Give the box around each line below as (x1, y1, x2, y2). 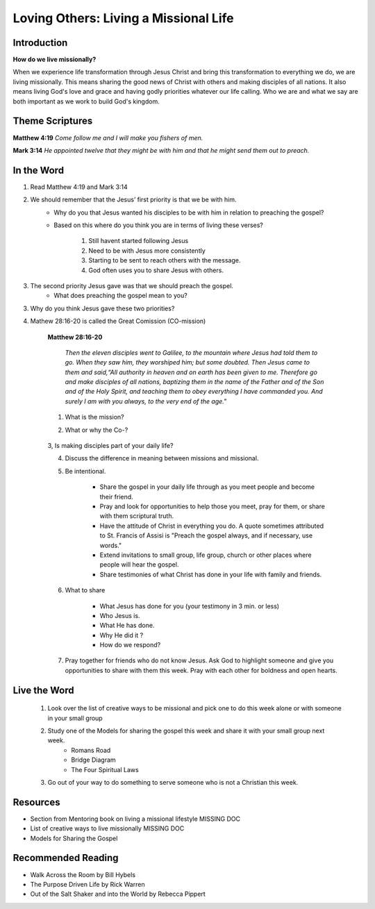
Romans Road (71, 746, 111, 754)
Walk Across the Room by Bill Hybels (30, 870, 135, 878)
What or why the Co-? (65, 426, 128, 434)
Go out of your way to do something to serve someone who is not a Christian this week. (47, 778, 299, 786)
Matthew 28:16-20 (47, 333, 103, 341)
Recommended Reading (12, 852, 119, 864)
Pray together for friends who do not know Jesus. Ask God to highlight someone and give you (65, 656, 334, 665)
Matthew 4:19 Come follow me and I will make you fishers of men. (12, 133, 203, 142)
